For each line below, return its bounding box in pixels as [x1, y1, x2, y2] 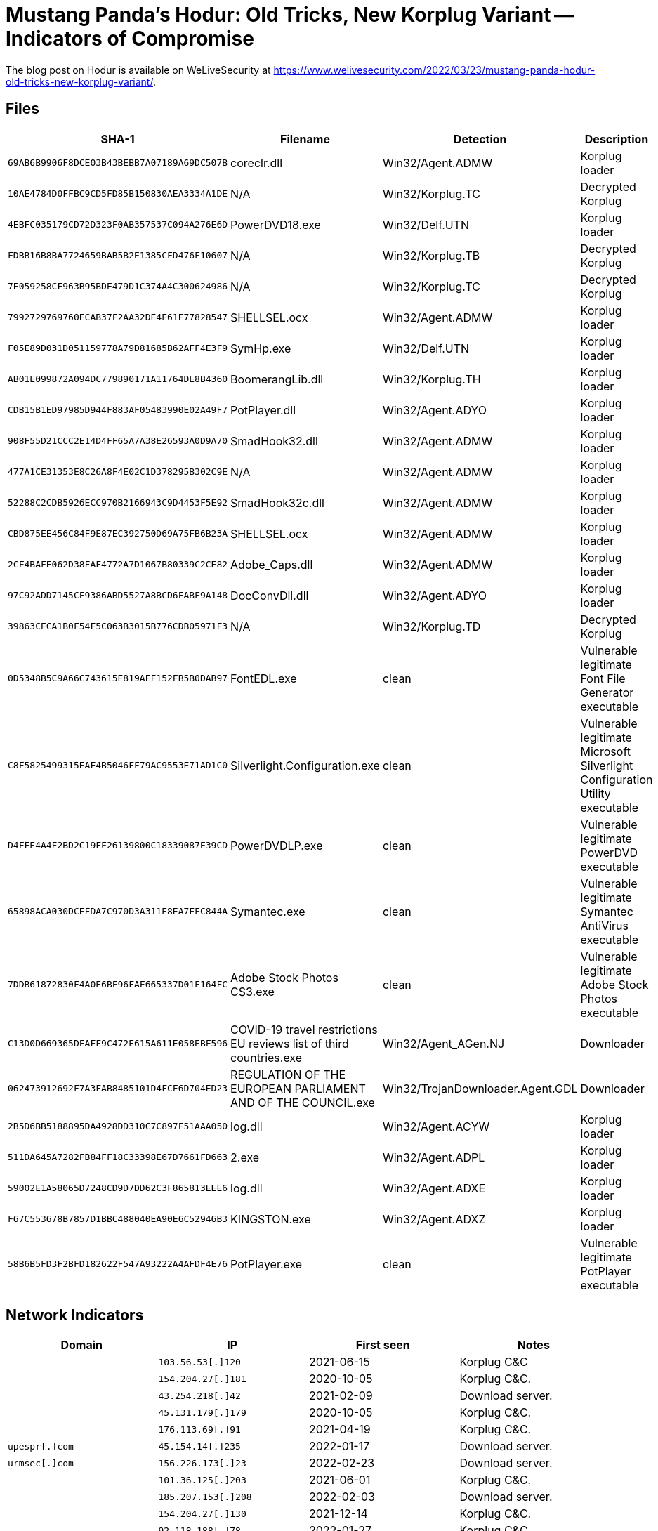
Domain [60, 1338, 103, 1353]
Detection [453, 131, 507, 146]
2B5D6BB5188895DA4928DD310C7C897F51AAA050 [8, 1121, 228, 1132]
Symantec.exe [230, 904, 305, 919]
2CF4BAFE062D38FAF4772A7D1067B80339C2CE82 [8, 559, 228, 570]
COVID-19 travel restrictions [230, 1022, 378, 1037]
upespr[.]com [8, 1440, 74, 1452]
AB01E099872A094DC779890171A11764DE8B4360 [8, 374, 228, 385]
